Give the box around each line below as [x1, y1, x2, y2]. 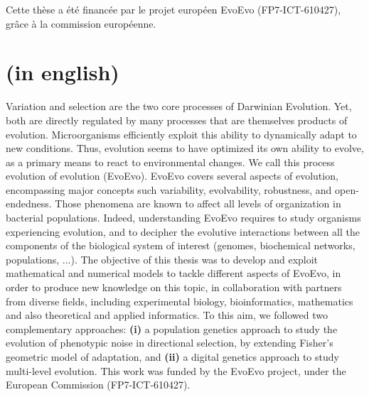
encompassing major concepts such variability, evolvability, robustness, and [6, 182, 332, 197]
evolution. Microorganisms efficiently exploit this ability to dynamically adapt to [6, 126, 357, 141]
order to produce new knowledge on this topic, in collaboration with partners [6, 280, 342, 295]
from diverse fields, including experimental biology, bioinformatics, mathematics [6, 293, 353, 308]
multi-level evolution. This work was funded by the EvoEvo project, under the [6, 363, 346, 378]
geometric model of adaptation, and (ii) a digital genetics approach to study [6, 349, 339, 364]
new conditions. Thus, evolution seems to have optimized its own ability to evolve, [6, 141, 364, 156]
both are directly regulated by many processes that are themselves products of [6, 112, 348, 127]
